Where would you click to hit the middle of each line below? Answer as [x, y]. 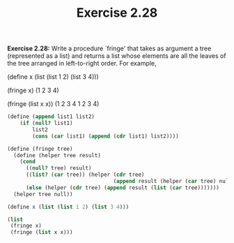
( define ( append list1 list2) [51, 117]
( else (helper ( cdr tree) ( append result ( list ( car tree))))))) [122, 187]
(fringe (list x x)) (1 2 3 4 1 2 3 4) [53, 104]
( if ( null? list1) [46, 124]
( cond [28, 162]
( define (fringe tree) [40, 149]
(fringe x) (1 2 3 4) [33, 90]
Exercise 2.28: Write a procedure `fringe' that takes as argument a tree [109, 49]
